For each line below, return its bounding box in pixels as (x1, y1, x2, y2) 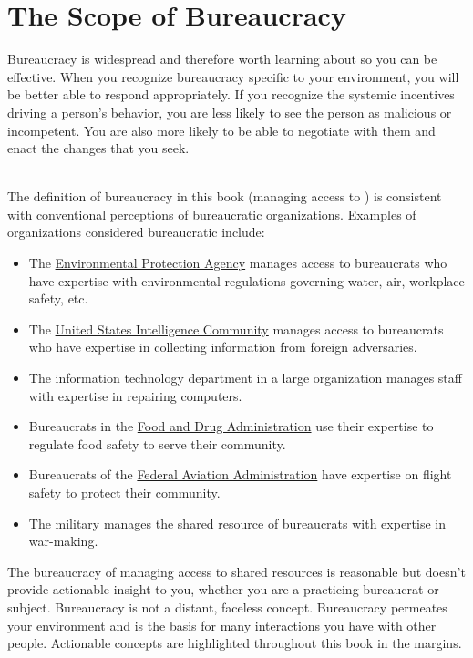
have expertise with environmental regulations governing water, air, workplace (28, 271, 465, 290)
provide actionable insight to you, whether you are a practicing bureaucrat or (7, 580, 439, 599)
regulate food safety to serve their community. (28, 434, 286, 453)
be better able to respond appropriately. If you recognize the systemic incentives (7, 85, 455, 104)
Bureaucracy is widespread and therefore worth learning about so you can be (7, 49, 437, 68)
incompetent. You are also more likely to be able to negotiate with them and (7, 120, 436, 139)
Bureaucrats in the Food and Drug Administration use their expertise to (28, 416, 434, 436)
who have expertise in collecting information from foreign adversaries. (28, 337, 417, 356)
